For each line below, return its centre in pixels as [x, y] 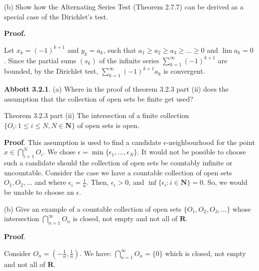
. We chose [59, 152]
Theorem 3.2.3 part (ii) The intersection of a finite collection [97, 115]
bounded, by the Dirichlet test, [51, 71]
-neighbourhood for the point [210, 142]
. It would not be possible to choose [192, 152]
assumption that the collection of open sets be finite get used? [99, 98]
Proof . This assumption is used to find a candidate [83, 142]
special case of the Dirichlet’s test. [56, 16]
